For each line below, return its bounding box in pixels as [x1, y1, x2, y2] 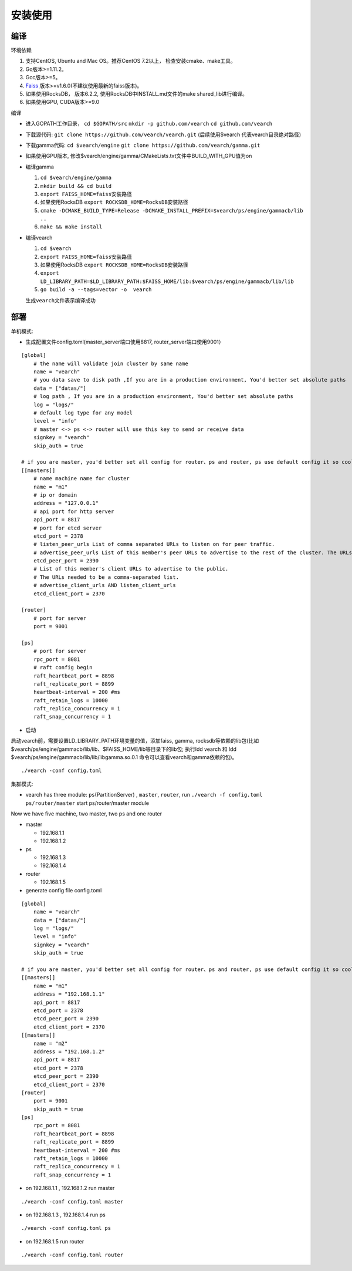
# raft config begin [33, 664, 93, 671]
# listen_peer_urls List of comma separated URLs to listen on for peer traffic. [33, 541, 275, 548]
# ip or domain [33, 491, 77, 498]
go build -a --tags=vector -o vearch [40, 286, 152, 293]
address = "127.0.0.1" [33, 500, 99, 507]
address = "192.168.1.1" [33, 991, 105, 997]
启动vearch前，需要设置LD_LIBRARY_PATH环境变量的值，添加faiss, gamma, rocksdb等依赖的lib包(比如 [11, 737, 259, 744]
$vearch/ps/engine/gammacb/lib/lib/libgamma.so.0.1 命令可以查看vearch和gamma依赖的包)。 [11, 754, 238, 761]
